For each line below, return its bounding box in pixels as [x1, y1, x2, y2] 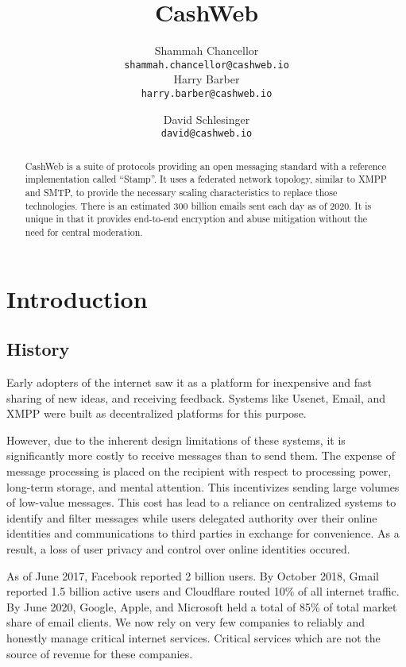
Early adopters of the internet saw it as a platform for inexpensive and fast [6, 374, 373, 390]
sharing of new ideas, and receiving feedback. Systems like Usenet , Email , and [6, 389, 386, 406]
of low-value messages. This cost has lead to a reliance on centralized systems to [6, 494, 396, 511]
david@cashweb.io [160, 128, 253, 140]
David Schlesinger [163, 110, 250, 127]
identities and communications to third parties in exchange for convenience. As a [6, 525, 400, 542]
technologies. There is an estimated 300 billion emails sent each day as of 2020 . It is [25, 199, 372, 212]
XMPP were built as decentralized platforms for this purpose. [6, 405, 307, 422]
